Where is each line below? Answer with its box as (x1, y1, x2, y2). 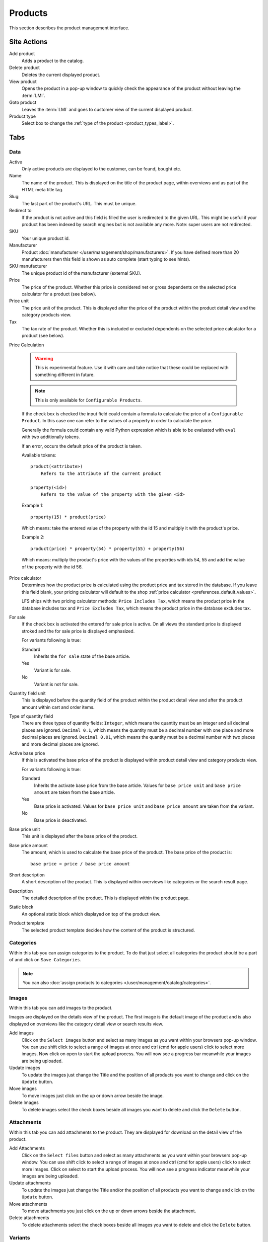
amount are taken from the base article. (34, 789, 115, 795)
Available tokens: (21, 452, 57, 458)
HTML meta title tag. (21, 187, 64, 193)
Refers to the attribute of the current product (40, 470, 161, 476)
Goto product (9, 99, 37, 105)
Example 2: (21, 534, 45, 540)
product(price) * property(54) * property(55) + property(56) (30, 545, 185, 551)
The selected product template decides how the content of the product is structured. (21, 927, 195, 933)
